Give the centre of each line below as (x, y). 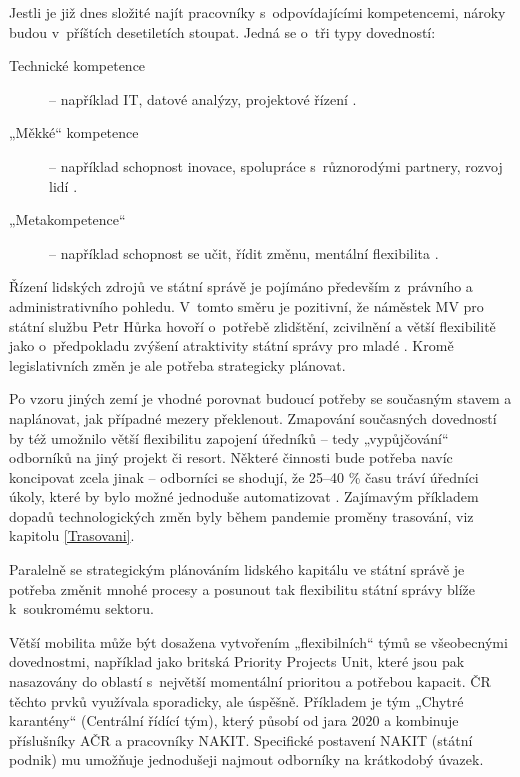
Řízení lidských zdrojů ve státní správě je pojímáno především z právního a (241, 286)
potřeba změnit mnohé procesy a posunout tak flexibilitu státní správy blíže (242, 588)
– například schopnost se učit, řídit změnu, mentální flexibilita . (244, 252)
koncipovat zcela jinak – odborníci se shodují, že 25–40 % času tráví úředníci (244, 476)
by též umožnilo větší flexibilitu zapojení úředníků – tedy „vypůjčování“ (229, 437)
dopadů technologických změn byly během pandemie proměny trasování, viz (241, 515)
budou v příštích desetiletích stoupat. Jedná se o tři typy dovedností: (222, 31)
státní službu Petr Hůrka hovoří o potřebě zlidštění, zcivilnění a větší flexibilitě (252, 325)
